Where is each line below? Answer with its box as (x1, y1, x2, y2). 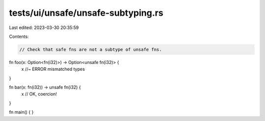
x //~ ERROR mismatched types (21, 66, 85, 72)
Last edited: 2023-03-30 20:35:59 (9, 25, 79, 30)
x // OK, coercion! (21, 91, 57, 97)
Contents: (9, 33, 29, 39)
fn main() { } (9, 109, 34, 115)
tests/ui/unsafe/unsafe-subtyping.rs (9, 7, 164, 18)
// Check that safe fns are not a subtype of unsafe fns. (19, 47, 162, 52)
